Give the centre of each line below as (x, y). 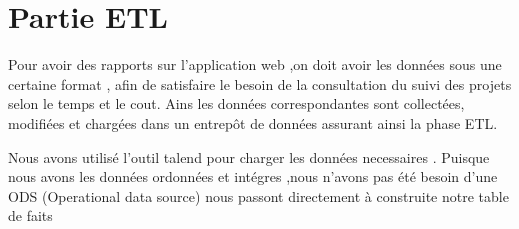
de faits (30, 215)
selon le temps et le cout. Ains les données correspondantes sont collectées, (236, 103)
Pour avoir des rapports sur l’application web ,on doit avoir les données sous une (255, 64)
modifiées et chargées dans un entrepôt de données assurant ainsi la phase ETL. (253, 122)
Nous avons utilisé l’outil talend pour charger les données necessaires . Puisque (249, 156)
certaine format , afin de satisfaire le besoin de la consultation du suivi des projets (260, 83)
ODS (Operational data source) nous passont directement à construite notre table (258, 195)
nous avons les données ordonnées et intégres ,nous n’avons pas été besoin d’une (253, 176)
